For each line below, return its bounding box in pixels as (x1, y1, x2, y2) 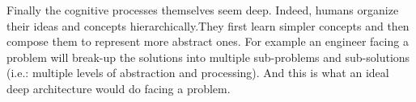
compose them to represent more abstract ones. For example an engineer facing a (6, 33, 409, 50)
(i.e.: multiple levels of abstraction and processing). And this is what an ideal (6, 64, 389, 81)
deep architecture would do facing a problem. (6, 80, 231, 96)
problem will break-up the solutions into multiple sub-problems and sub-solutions (6, 48, 410, 65)
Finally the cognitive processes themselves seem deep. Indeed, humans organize (6, 2, 399, 18)
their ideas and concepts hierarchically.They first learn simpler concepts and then (6, 17, 410, 34)
